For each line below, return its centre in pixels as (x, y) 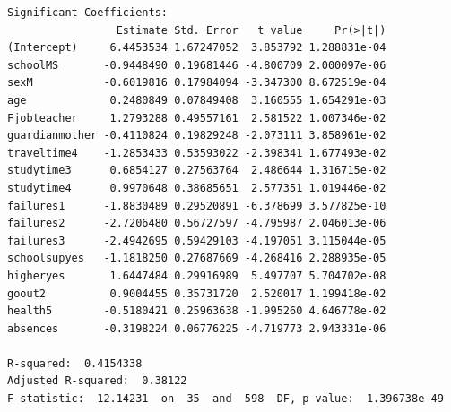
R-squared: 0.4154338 (75, 363)
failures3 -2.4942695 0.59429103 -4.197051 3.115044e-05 (197, 240)
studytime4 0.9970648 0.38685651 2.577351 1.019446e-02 (197, 188)
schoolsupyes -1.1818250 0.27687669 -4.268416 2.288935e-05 (197, 258)
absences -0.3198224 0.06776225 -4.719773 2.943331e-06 (197, 328)
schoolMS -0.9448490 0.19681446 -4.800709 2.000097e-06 (197, 65)
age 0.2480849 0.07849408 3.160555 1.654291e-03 (197, 100)
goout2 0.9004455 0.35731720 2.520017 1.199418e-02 (197, 293)
